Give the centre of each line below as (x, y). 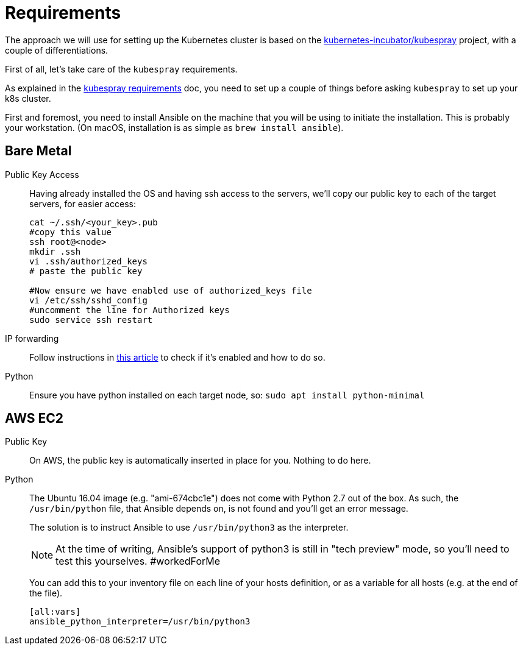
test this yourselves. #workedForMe (138, 561)
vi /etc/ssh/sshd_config (88, 300)
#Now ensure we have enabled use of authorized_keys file (171, 290)
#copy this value (70, 232)
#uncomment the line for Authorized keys (130, 310)
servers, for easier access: (83, 203)
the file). (46, 593)
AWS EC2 (34, 419)
